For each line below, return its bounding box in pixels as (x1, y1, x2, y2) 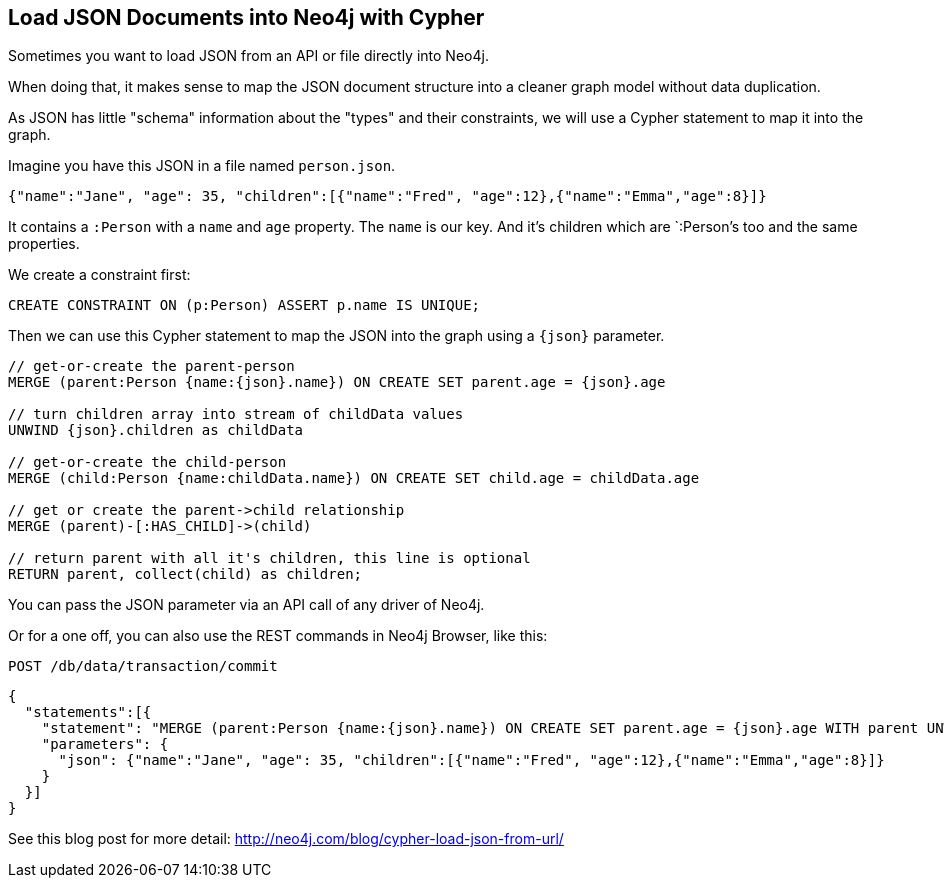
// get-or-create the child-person (8, 454, 287, 471)
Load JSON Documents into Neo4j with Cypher (8, 5, 485, 30)
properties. (8, 235, 80, 253)
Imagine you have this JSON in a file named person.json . (8, 157, 396, 175)
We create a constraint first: (8, 266, 191, 284)
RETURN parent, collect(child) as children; (8, 566, 363, 583)
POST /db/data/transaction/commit (8, 658, 278, 675)
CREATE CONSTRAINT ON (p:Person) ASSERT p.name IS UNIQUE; (8, 297, 481, 314)
